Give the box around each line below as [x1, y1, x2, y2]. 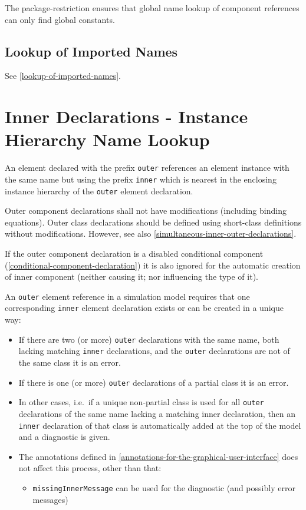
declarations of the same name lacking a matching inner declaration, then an [18, 407, 296, 419]
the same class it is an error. [18, 356, 121, 369]
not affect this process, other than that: [18, 462, 162, 474]
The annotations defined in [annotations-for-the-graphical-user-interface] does [18, 450, 298, 462]
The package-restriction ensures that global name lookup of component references [5, 2, 300, 14]
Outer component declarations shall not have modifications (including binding [5, 204, 287, 217]
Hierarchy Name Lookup [5, 127, 210, 151]
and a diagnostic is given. [18, 430, 110, 443]
